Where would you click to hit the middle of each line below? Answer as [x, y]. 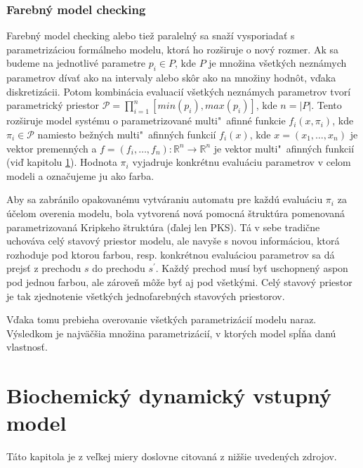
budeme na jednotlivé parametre [76, 63]
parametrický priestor [53, 105]
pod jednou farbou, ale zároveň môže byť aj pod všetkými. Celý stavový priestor [179, 281]
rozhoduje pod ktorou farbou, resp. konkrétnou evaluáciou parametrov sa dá [171, 254]
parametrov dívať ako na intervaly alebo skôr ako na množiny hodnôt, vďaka [171, 78]
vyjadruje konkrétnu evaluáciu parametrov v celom [242, 162]
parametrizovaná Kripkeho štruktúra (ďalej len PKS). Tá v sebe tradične [163, 227]
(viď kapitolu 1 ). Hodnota [62, 162]
